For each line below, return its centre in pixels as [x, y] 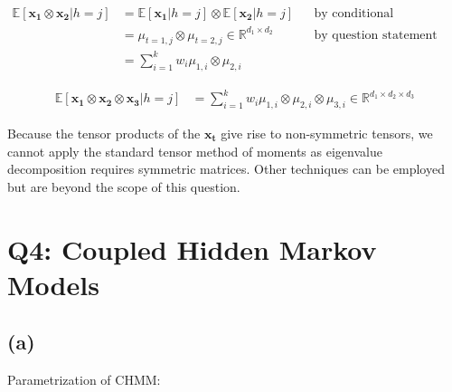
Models [53, 284]
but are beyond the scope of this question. [124, 186]
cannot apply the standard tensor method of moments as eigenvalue [195, 151]
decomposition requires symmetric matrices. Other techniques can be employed [226, 169]
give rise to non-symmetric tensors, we [327, 134]
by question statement [376, 35]
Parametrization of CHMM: [84, 380]
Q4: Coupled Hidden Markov [192, 249]
